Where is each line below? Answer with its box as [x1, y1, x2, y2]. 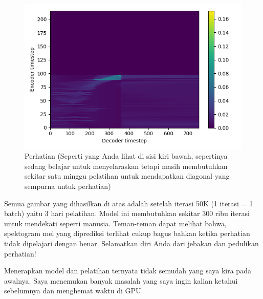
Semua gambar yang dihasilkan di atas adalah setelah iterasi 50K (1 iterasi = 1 [4, 198, 253, 208]
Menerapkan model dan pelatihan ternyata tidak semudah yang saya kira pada [4, 265, 251, 276]
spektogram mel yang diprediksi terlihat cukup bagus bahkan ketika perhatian [4, 228, 250, 239]
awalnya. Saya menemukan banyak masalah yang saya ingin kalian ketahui [4, 275, 238, 286]
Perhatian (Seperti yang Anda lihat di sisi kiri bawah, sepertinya [25, 151, 228, 161]
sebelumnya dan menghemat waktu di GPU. [4, 285, 143, 296]
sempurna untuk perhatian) [25, 181, 111, 191]
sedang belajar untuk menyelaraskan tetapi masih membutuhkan [25, 160, 228, 171]
